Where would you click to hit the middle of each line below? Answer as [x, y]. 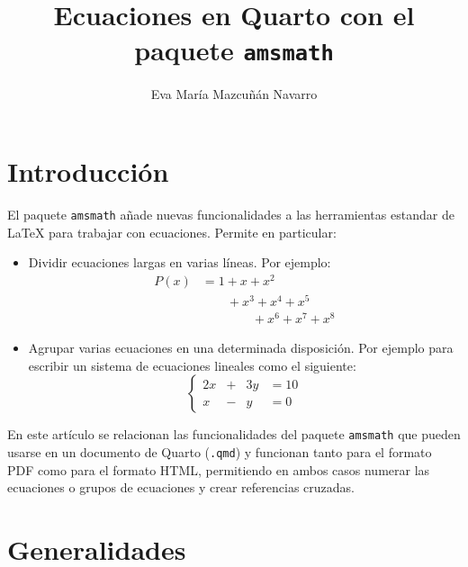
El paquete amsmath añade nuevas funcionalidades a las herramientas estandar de [231, 214]
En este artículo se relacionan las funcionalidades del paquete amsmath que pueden [234, 434]
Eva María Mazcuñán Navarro [234, 94]
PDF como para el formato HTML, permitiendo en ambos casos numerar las [219, 469]
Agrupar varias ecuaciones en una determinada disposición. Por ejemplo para [241, 348]
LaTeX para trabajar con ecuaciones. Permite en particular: [172, 232]
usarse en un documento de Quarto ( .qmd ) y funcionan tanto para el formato [220, 451]
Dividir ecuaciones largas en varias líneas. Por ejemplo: [180, 262]
